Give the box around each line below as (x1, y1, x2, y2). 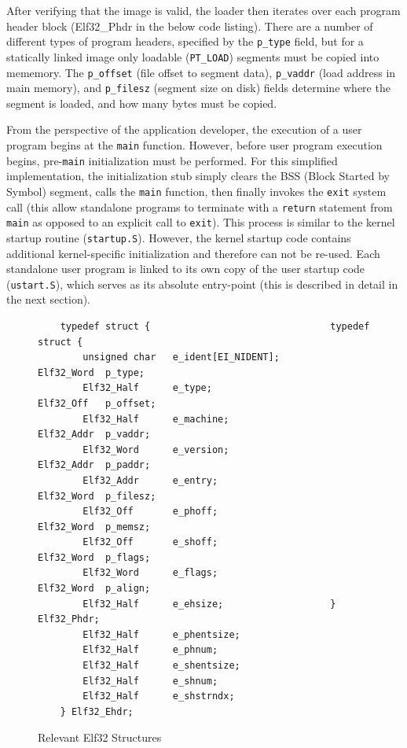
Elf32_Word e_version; (82, 444, 229, 455)
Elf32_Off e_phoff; (82, 506, 218, 518)
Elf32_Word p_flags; (38, 551, 151, 563)
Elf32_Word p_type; (38, 367, 145, 378)
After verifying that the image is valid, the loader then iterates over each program (6, 2, 401, 18)
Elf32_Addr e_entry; (82, 474, 218, 486)
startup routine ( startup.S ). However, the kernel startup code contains (6, 229, 351, 245)
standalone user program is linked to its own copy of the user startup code (6, 260, 365, 277)
